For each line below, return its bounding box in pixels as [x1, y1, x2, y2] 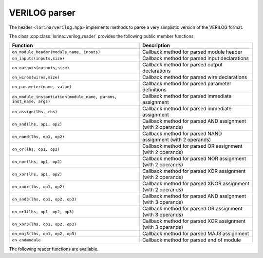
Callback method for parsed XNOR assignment [142, 180, 250, 187]
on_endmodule [12, 237, 41, 242]
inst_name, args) [12, 99, 51, 104]
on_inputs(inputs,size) [12, 56, 65, 61]
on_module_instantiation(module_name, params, [12, 94, 117, 99]
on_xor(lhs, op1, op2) [12, 171, 63, 177]
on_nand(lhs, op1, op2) [12, 134, 65, 139]
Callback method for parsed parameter [142, 80, 231, 87]
